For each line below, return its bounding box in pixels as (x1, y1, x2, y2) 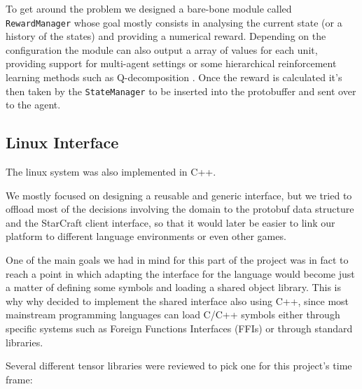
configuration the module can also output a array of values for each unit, (6, 42, 318, 57)
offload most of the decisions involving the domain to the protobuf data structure (6, 201, 354, 216)
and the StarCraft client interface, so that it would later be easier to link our (6, 215, 335, 229)
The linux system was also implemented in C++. (6, 164, 216, 179)
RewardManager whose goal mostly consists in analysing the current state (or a (6, 15, 342, 29)
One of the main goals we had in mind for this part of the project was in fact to (6, 253, 349, 267)
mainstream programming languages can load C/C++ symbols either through (6, 307, 340, 322)
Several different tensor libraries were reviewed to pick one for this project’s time (6, 358, 352, 373)
